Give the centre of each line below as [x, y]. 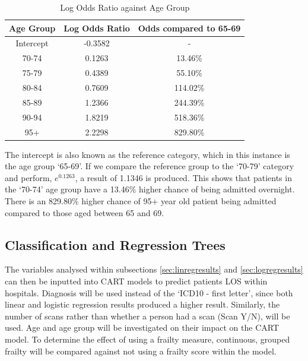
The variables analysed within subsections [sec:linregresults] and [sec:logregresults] [154, 269]
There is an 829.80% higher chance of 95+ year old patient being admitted [141, 200]
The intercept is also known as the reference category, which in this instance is [147, 154]
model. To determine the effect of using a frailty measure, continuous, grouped [147, 339]
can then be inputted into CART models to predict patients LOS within [136, 281]
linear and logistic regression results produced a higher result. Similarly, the [142, 304]
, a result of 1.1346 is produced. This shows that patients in [183, 177]
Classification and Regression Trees [115, 244]
